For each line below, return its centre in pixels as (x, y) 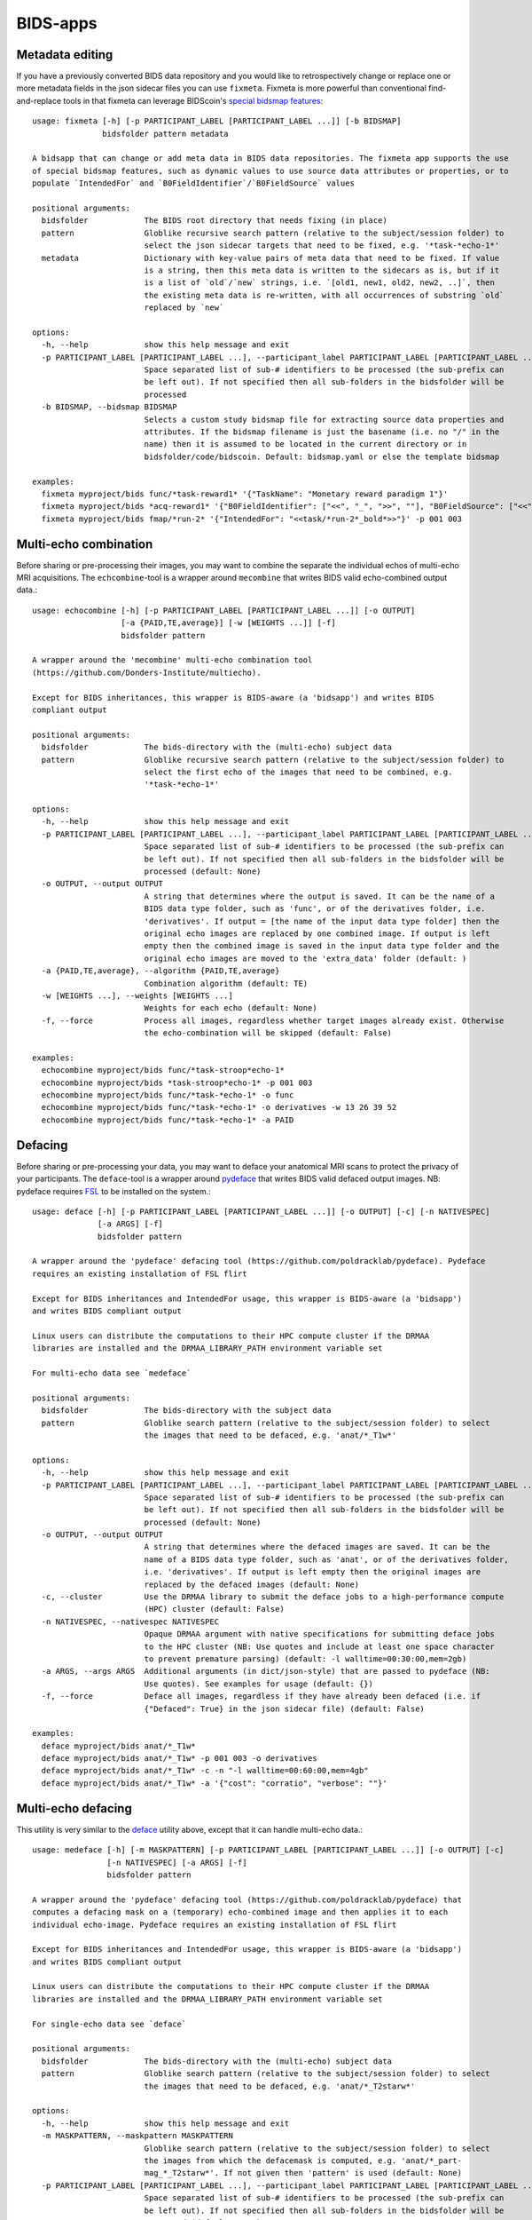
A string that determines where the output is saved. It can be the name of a (320, 896)
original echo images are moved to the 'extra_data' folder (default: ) (305, 958)
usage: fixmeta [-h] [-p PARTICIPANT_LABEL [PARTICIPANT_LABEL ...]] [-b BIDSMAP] (217, 121)
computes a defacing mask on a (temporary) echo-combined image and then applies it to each (240, 1912)
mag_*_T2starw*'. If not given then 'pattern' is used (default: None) (303, 2173)
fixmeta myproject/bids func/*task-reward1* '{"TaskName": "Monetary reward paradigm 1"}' (245, 494)
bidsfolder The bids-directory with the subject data (186, 1411)
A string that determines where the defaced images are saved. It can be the (317, 1547)
